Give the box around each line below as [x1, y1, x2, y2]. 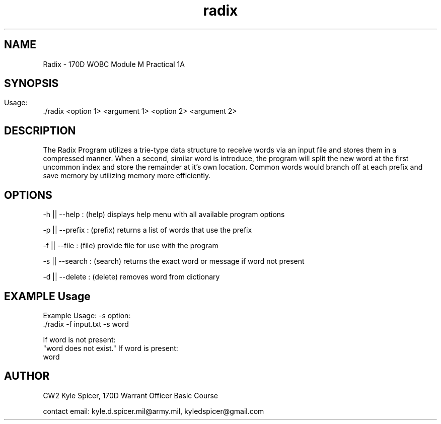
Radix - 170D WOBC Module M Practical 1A [43, 59, 185, 68]
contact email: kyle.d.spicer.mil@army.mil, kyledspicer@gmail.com [43, 406, 264, 415]
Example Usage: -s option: [43, 311, 131, 320]
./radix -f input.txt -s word [43, 319, 129, 328]
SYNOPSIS [4, 77, 59, 90]
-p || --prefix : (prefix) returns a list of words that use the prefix [43, 226, 252, 235]
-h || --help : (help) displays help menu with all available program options [43, 210, 285, 219]
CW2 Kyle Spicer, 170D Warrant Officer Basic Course [43, 391, 218, 400]
